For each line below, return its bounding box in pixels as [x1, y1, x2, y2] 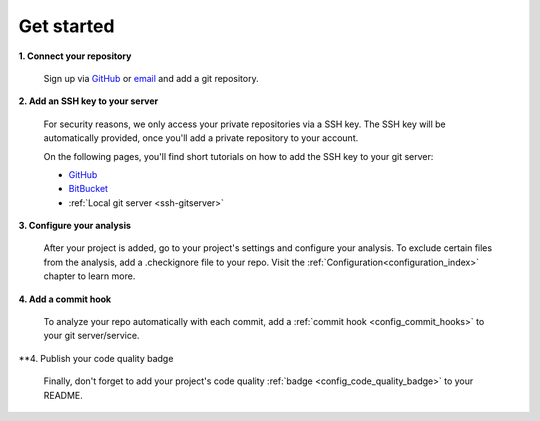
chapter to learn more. [43, 270, 136, 282]
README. [43, 389, 84, 401]
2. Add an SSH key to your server [18, 95, 159, 107]
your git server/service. [43, 330, 140, 342]
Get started [18, 15, 115, 37]
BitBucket [68, 183, 109, 195]
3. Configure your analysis [18, 220, 132, 232]
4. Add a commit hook [18, 293, 112, 305]
